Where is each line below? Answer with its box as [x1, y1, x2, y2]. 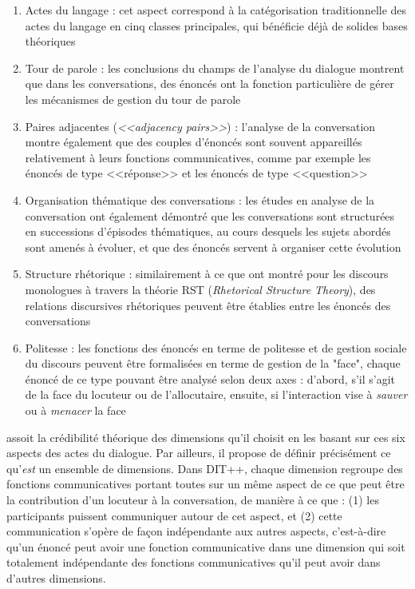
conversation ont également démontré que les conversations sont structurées [25, 207, 395, 224]
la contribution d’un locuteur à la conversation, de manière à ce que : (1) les [6, 491, 379, 508]
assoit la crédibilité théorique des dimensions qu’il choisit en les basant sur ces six [6, 428, 405, 445]
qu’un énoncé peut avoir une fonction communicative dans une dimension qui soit [6, 538, 405, 555]
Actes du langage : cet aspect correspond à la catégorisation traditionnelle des [25, 2, 407, 18]
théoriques [25, 33, 76, 50]
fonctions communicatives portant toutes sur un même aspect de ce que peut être [6, 476, 405, 492]
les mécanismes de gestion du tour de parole [25, 90, 241, 107]
